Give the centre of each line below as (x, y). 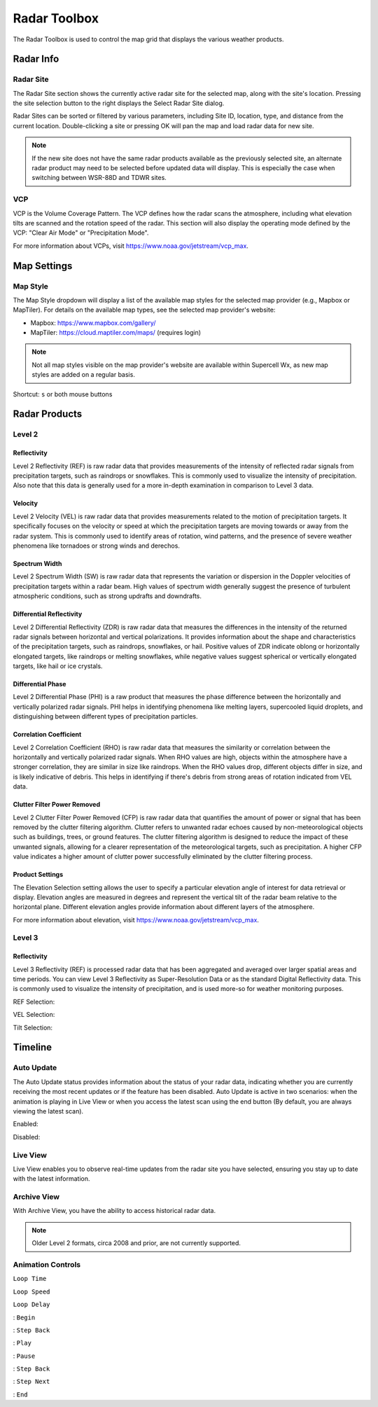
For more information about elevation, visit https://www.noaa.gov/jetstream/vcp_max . (136, 920)
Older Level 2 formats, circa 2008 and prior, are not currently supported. (136, 1243)
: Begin (24, 1317)
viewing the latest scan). (48, 1111)
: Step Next (31, 1381)
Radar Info (36, 59)
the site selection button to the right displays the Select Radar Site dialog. (119, 103)
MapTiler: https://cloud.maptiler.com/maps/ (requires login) (116, 333)
